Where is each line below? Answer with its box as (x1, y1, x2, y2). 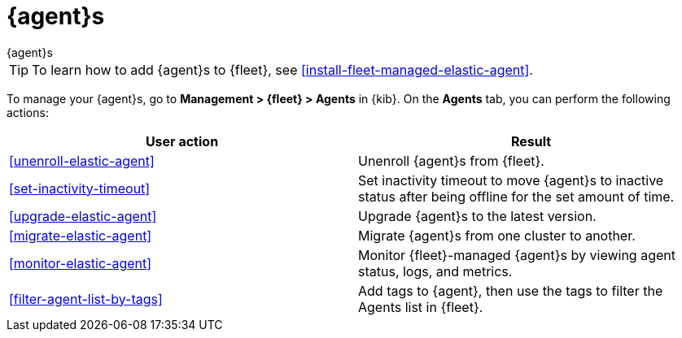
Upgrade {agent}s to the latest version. (358, 207, 597, 224)
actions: (7, 105, 49, 119)
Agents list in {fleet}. (358, 298, 483, 315)
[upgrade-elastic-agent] (9, 207, 157, 224)
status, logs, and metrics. (358, 262, 513, 279)
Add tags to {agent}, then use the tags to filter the (358, 282, 663, 299)
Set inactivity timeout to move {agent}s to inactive (358, 171, 664, 188)
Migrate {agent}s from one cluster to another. (358, 227, 636, 244)
